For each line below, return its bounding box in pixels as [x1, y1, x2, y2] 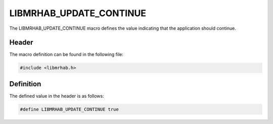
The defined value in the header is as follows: [9, 93, 104, 99]
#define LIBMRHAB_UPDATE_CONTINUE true [20, 106, 119, 112]
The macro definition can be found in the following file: [9, 51, 124, 57]
